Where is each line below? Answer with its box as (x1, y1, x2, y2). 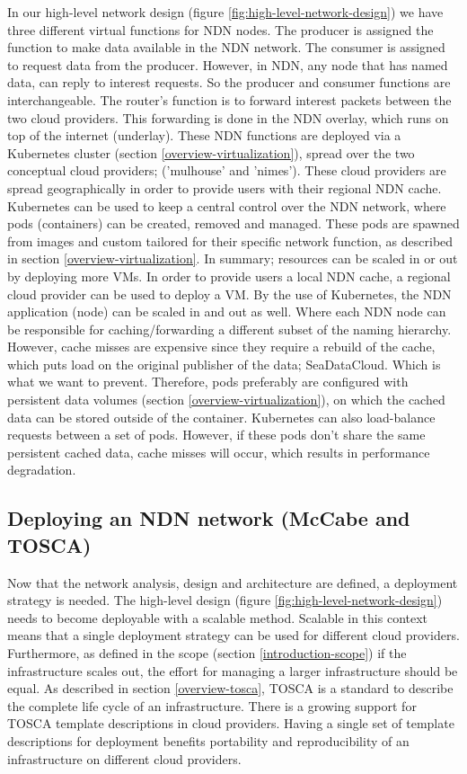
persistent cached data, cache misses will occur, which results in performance (7, 442, 430, 461)
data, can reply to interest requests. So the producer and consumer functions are (7, 73, 451, 92)
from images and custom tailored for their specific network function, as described (7, 231, 454, 250)
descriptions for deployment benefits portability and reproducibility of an (7, 731, 410, 750)
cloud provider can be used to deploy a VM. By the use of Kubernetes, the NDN (7, 284, 452, 303)
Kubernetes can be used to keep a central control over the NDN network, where (7, 196, 446, 215)
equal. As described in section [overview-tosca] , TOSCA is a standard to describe (7, 679, 454, 698)
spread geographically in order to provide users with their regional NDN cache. (7, 178, 442, 197)
